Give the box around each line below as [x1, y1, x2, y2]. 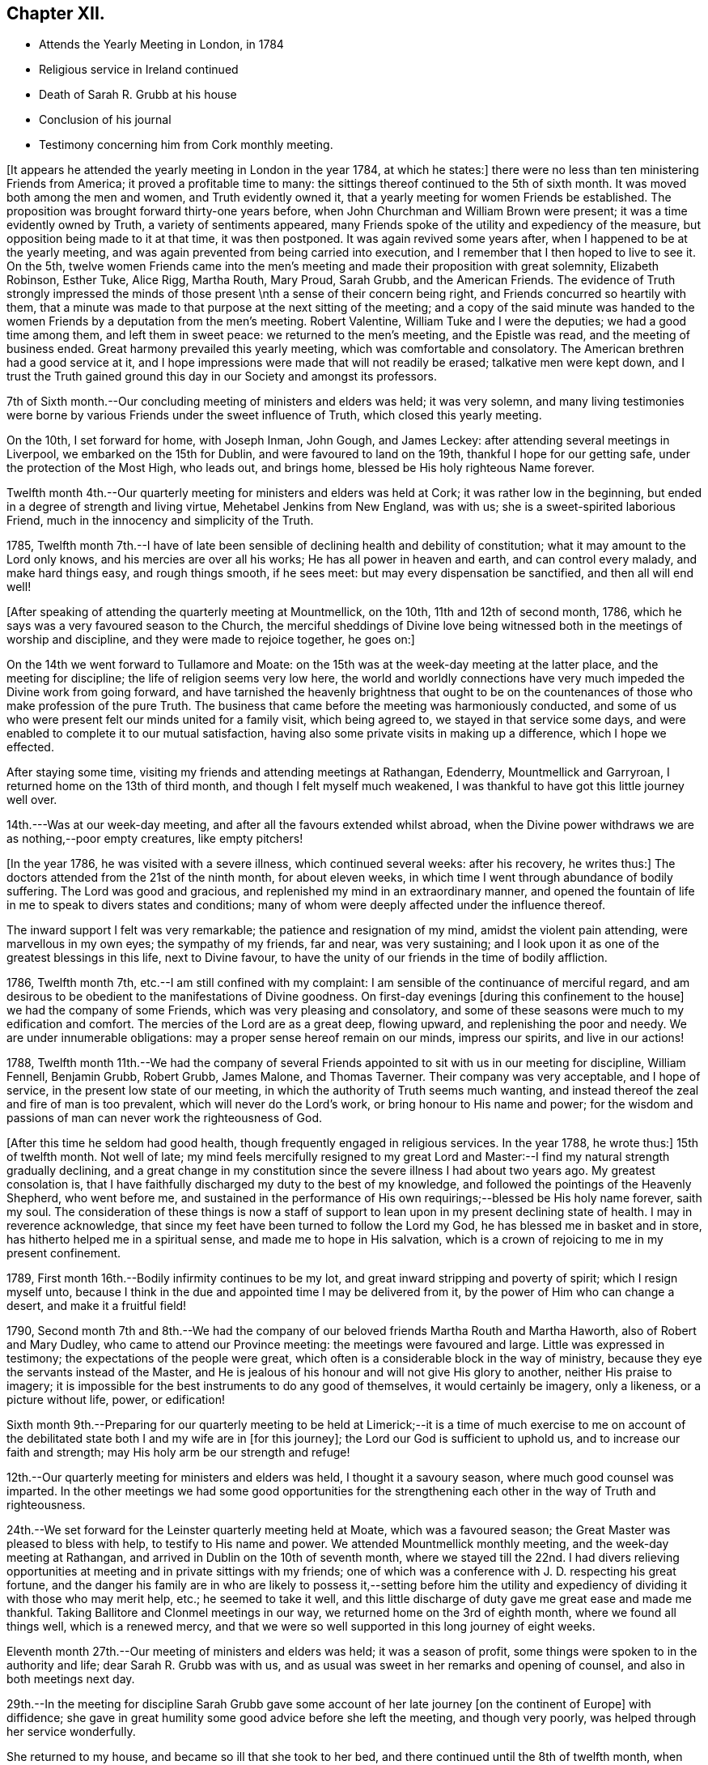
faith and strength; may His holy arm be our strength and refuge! [6, 1445, 350, 1460]
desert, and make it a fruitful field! [6, 1299, 187, 1313]
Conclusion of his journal [39, 113, 172, 127]
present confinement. [6, 1246, 121, 1261]
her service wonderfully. [6, 1725, 136, 1739]
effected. [6, 740, 54, 755]
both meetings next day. [6, 1672, 135, 1686]
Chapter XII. [6, 3, 105, 23]
